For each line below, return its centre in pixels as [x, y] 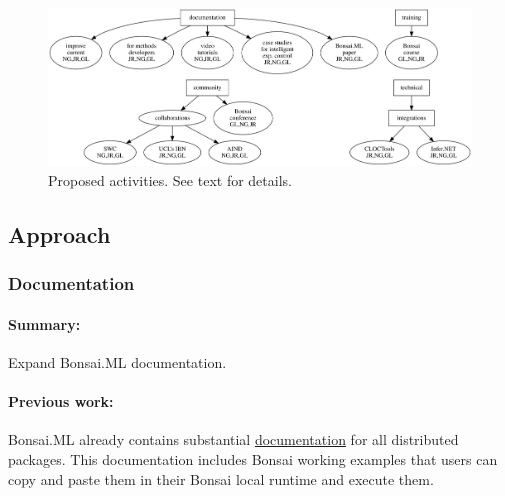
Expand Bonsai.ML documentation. [117, 361]
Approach [59, 233]
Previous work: [61, 401]
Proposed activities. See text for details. [170, 179]
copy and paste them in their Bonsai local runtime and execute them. [221, 478]
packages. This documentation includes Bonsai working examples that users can [253, 458]
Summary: [44, 323]
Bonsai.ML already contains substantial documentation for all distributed [233, 439]
